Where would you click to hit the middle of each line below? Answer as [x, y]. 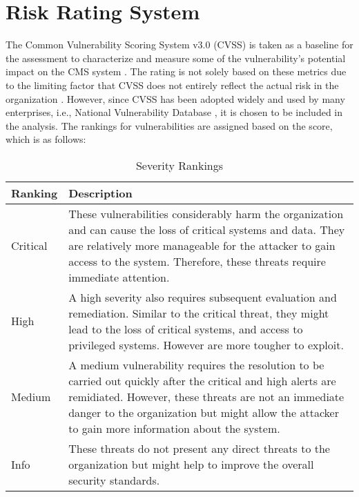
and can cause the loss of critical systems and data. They [207, 229]
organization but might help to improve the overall [191, 464]
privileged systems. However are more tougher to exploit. [206, 344]
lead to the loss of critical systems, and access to [186, 329]
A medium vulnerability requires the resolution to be [196, 364]
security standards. [114, 480]
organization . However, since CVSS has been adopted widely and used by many [175, 98]
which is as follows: [46, 139]
